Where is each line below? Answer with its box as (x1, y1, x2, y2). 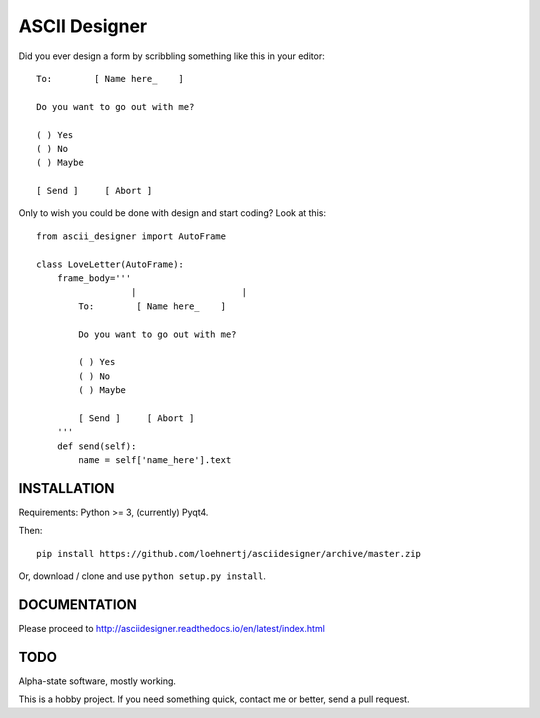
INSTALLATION (18, 480, 115, 497)
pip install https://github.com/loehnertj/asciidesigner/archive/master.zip (36, 548, 422, 559)
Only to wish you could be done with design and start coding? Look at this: (18, 207, 327, 219)
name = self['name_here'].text (78, 455, 232, 466)
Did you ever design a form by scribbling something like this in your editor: (18, 50, 325, 62)
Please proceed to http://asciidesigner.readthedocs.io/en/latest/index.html (18, 623, 325, 635)
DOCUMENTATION (18, 596, 137, 613)
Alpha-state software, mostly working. (18, 675, 177, 687)
